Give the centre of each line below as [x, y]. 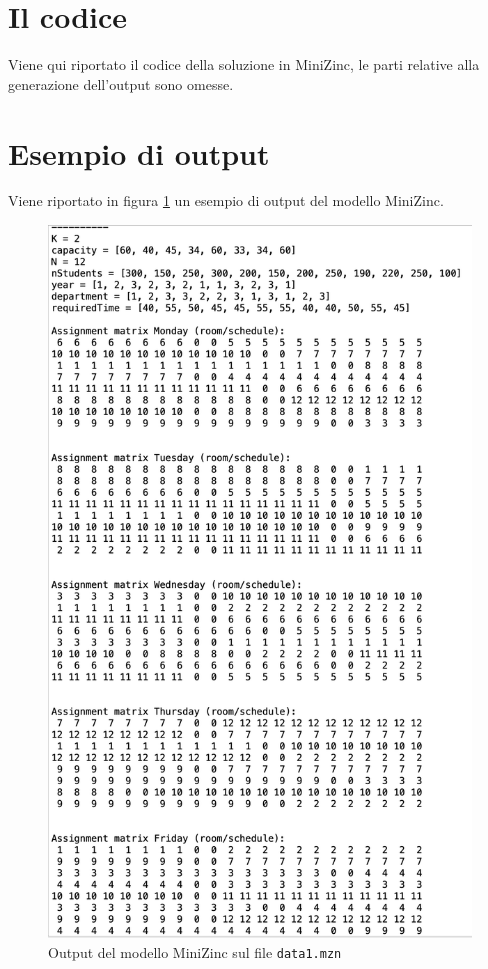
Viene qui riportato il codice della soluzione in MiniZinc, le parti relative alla [244, 64]
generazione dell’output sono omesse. [121, 83]
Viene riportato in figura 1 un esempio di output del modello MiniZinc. [226, 200]
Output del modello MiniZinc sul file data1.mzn [195, 951]
